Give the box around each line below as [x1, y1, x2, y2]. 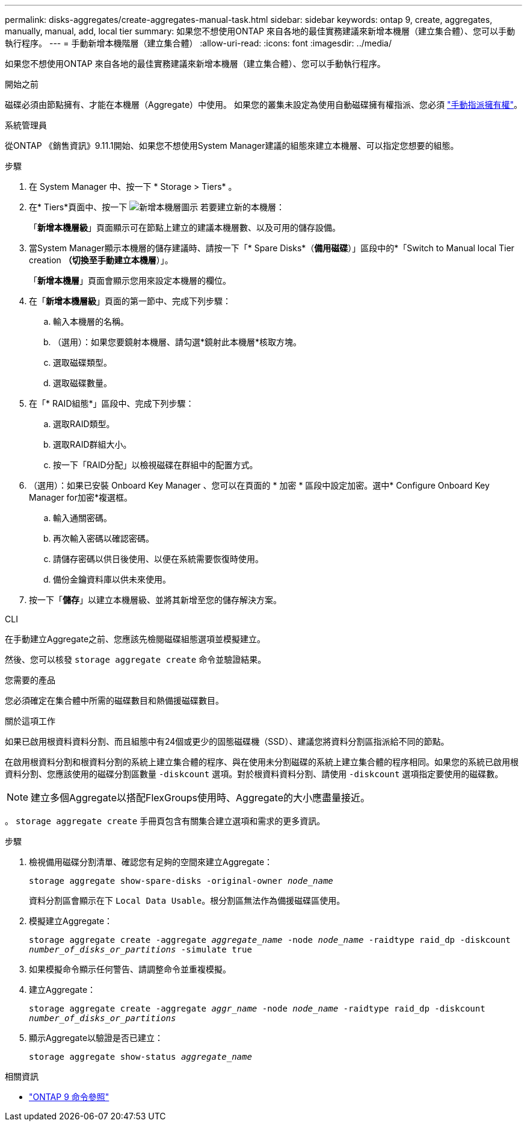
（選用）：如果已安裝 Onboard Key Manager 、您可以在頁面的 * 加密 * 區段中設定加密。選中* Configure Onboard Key [29, 480, 490, 490]
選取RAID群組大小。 [53, 439, 132, 449]
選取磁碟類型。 [53, 357, 112, 368]
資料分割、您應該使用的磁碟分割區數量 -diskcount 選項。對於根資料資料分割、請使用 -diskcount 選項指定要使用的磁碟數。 [5, 769, 504, 779]
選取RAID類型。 [53, 419, 115, 429]
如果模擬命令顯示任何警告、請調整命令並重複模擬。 [29, 964, 231, 974]
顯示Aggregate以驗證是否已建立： [29, 1033, 164, 1043]
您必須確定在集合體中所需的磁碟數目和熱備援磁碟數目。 [5, 695, 224, 705]
